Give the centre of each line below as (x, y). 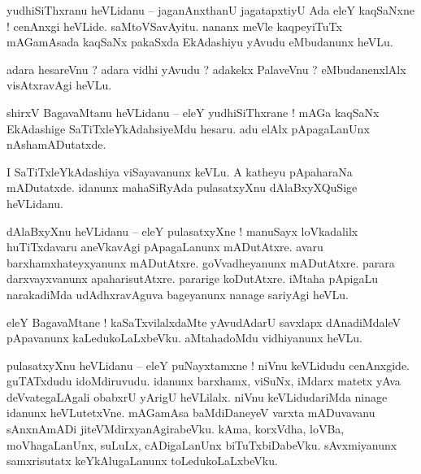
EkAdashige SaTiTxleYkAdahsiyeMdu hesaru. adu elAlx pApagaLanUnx (188, 128)
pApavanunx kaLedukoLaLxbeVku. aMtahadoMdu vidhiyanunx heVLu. (185, 338)
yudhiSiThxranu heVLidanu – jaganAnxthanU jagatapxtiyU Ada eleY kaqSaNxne (211, 10)
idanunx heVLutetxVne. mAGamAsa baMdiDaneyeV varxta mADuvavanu (191, 413)
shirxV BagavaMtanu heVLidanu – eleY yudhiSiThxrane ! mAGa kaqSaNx (193, 112)
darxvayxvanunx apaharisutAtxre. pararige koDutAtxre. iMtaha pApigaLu (192, 278)
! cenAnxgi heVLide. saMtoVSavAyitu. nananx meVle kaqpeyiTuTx (174, 26)
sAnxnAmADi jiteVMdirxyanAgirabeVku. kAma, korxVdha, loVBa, (176, 429)
